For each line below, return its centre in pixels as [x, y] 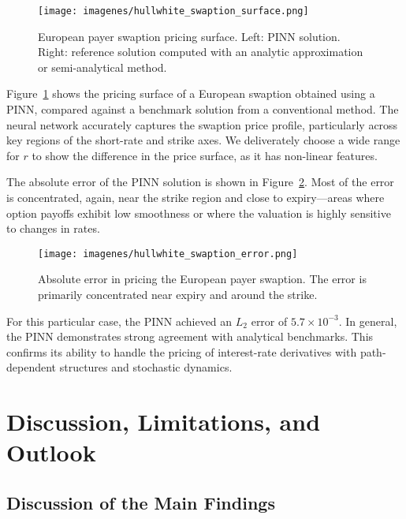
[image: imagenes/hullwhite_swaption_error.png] [168, 254]
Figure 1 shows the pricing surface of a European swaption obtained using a [191, 93]
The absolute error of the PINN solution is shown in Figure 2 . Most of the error [200, 182]
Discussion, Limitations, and [164, 422]
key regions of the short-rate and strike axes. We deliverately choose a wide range [203, 140]
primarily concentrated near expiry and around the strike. [178, 295]
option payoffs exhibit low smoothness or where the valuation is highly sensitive [199, 213]
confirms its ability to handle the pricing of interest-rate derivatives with [182, 351]
